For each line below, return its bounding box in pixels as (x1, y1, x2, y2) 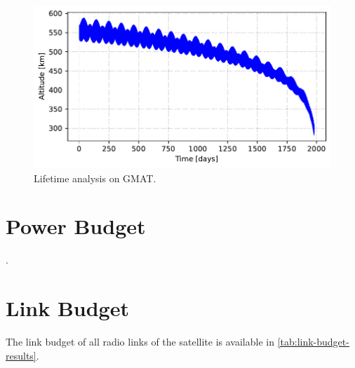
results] (6, 348, 36, 362)
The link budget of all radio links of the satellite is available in (6, 334, 274, 349)
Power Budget (6, 212, 146, 240)
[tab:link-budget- (277, 334, 349, 349)
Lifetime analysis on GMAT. (34, 170, 156, 185)
